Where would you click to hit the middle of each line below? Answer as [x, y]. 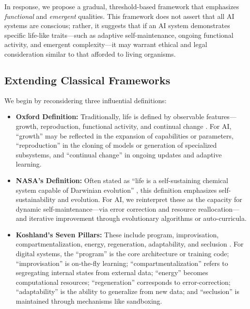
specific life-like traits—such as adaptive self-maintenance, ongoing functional [119, 35]
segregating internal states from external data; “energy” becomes [112, 272]
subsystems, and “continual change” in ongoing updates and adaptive [119, 154]
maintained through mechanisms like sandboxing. [89, 301]
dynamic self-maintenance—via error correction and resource [106, 209]
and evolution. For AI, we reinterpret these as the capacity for [150, 199]
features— [221, 116]
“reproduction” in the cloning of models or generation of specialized [116, 145]
